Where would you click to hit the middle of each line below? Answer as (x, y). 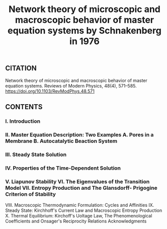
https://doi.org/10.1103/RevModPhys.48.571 (50, 91)
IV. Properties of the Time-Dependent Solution (63, 168)
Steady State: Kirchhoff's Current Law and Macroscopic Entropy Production (84, 210)
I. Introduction (23, 121)
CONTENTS (24, 107)
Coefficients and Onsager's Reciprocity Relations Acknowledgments (76, 221)
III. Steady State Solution (36, 155)
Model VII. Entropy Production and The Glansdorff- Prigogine (81, 188)
